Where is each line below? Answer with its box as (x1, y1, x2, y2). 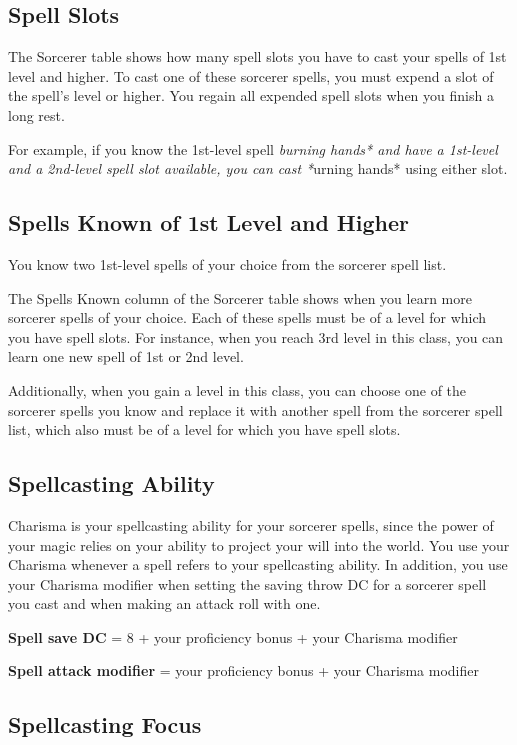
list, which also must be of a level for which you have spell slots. (8, 419, 401, 440)
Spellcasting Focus (8, 709, 202, 740)
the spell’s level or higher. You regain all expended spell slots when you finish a (8, 85, 494, 106)
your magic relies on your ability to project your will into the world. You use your (8, 534, 510, 555)
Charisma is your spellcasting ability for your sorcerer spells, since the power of (8, 514, 494, 535)
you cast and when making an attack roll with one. (8, 593, 321, 614)
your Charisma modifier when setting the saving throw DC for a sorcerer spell (8, 573, 487, 594)
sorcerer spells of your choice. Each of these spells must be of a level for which (8, 307, 487, 328)
